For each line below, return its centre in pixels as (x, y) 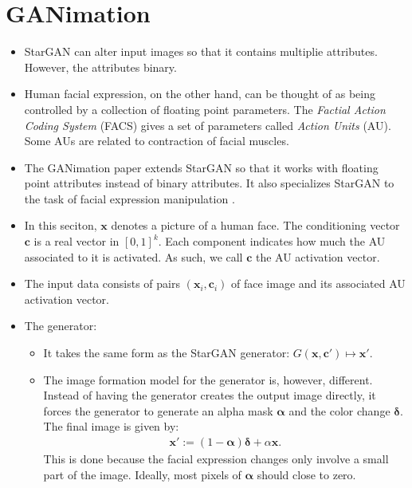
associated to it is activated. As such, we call (133, 256)
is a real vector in (77, 241)
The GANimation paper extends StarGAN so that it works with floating (201, 167)
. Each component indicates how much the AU (272, 241)
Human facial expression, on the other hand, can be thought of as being (200, 94)
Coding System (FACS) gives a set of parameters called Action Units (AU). (208, 125)
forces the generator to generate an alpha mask (158, 410)
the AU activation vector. (318, 256)
